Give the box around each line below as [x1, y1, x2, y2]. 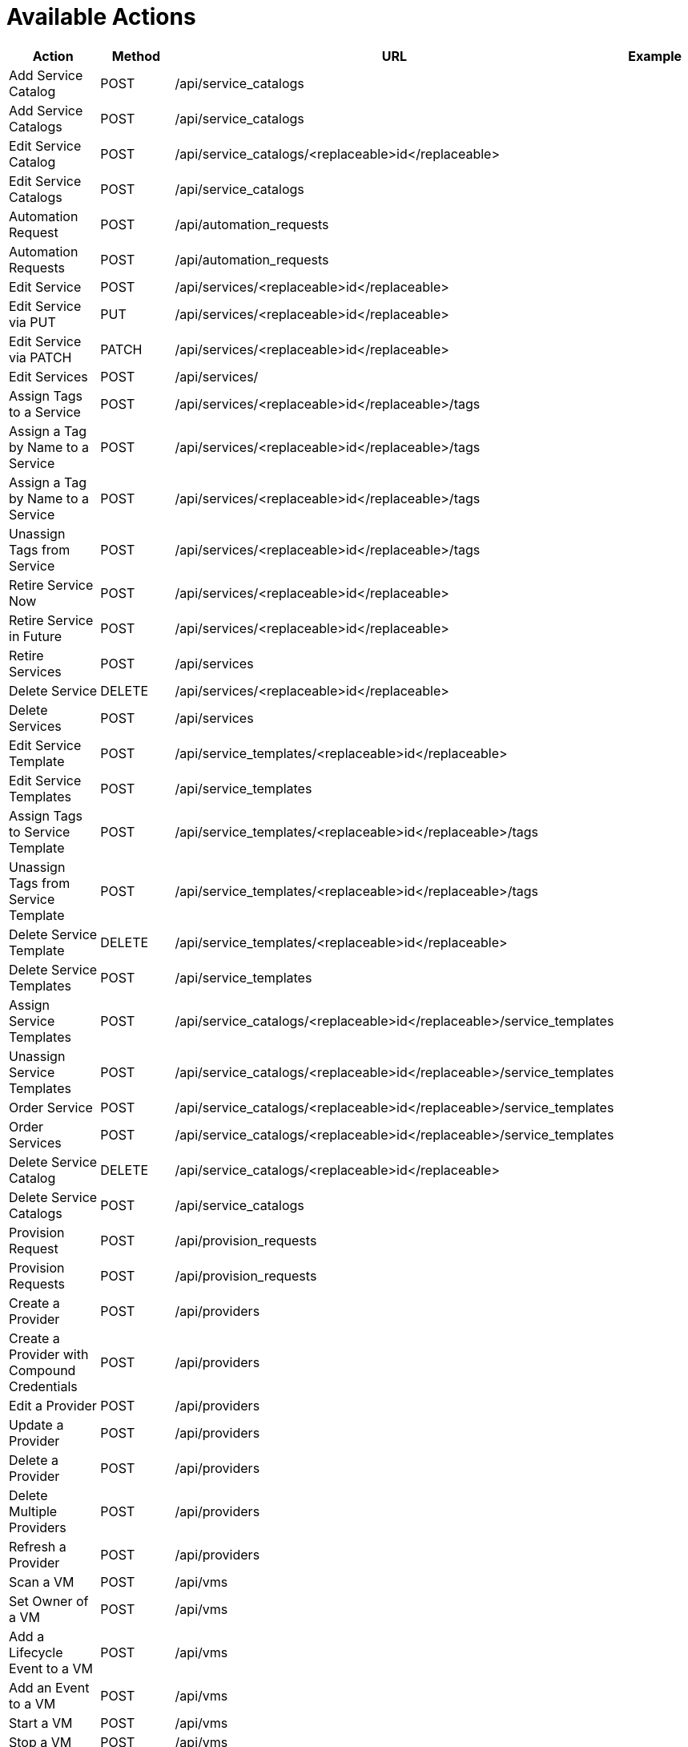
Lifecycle [9, 1644, 63, 1660]
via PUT [9, 313, 56, 330]
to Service [9, 823, 70, 840]
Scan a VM [9, 1573, 74, 1590]
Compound [9, 1362, 76, 1378]
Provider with [9, 1346, 89, 1362]
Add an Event [9, 1679, 90, 1696]
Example [628, 47, 682, 64]
